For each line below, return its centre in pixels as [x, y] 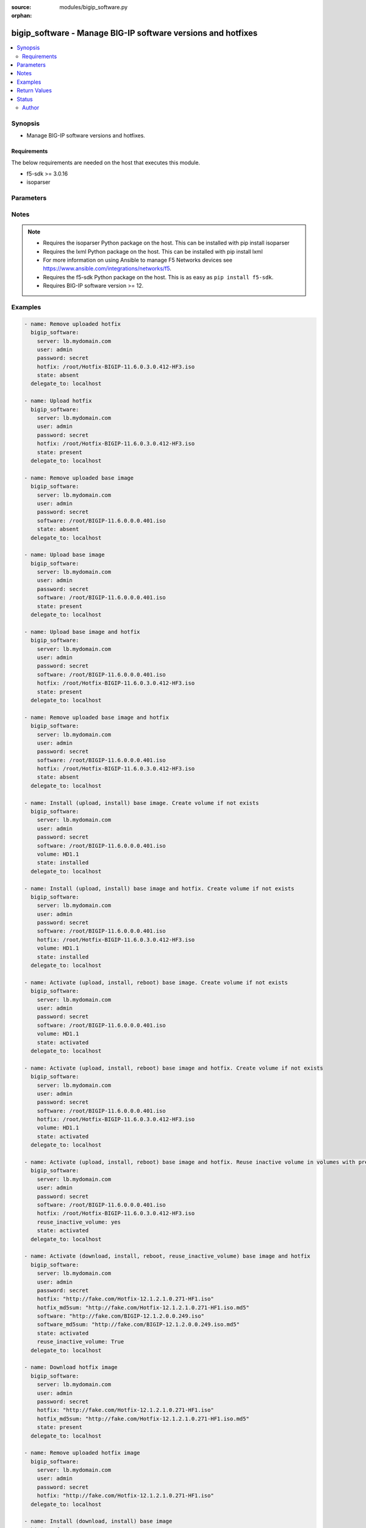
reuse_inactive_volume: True [81, 1342]
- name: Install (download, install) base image [98, 1521]
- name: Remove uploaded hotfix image [82, 1453]
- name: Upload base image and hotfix [82, 632]
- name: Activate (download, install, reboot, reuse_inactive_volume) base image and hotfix [167, 1256]
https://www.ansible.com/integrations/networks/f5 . [107, 268]
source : [21, 7]
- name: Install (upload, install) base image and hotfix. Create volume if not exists [159, 888]
